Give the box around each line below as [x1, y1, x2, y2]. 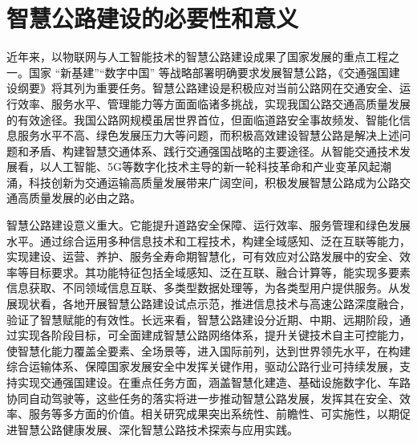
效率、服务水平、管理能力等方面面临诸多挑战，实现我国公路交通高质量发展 [17, 95, 411, 112]
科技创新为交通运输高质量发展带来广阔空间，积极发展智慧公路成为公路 [28, 173, 399, 190]
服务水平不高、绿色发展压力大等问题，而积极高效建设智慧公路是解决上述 [17, 127, 399, 144]
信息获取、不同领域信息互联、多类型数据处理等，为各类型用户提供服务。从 [6, 279, 399, 296]
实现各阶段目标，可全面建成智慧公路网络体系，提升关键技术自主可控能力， [17, 327, 411, 343]
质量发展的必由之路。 [28, 189, 141, 206]
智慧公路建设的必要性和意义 [6, 2, 299, 35]
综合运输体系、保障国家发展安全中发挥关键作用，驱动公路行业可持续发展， [6, 358, 399, 375]
